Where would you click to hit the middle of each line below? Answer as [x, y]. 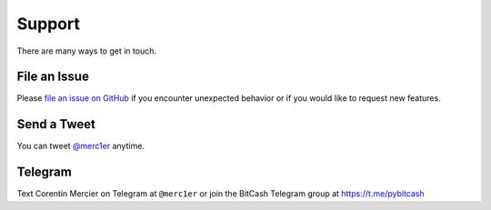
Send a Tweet [56, 124]
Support [49, 24]
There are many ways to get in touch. [86, 51]
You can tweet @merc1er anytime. [81, 146]
